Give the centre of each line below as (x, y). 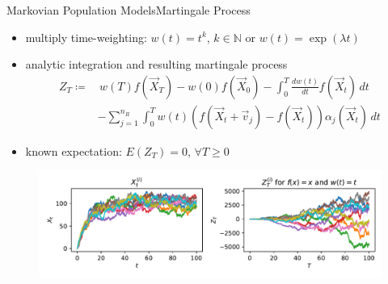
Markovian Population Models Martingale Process (129, 10)
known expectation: (74, 150)
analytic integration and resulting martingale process (156, 64)
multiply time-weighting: (86, 37)
